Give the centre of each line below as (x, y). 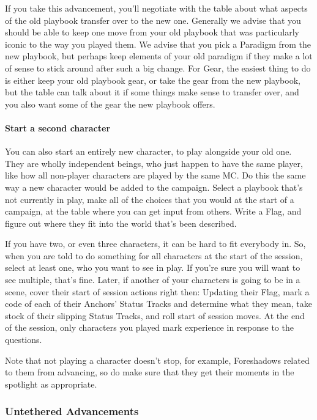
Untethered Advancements (72, 411)
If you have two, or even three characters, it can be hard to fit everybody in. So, (155, 244)
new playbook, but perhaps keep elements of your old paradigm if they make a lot (159, 56)
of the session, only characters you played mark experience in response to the (149, 327)
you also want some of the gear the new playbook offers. (110, 104)
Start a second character (58, 127)
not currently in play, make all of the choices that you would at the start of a (150, 199)
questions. (24, 340)
